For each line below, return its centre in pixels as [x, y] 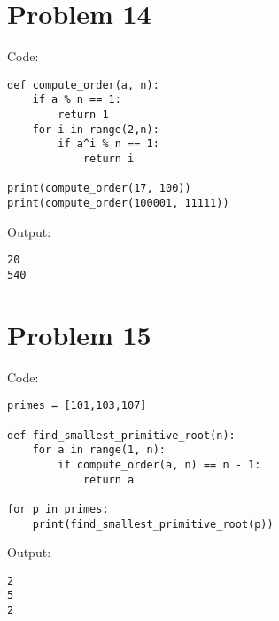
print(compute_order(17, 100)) [99, 189]
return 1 [83, 115]
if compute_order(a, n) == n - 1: [159, 464]
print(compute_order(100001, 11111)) [118, 203]
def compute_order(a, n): [83, 85]
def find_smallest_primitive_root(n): [121, 435]
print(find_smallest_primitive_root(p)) [153, 524]
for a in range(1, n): [99, 450]
